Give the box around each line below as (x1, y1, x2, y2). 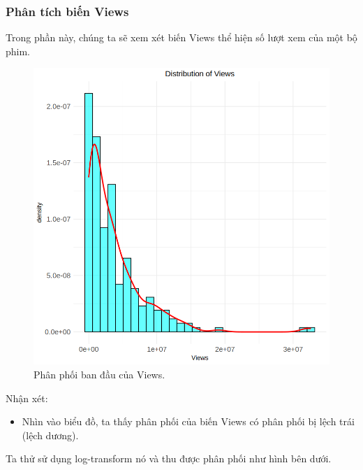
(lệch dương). (22, 427, 79, 442)
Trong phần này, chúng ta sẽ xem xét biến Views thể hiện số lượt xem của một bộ (6, 30, 357, 45)
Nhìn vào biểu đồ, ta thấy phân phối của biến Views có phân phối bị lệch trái (22, 414, 355, 429)
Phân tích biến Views (6, 2, 129, 20)
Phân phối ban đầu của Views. (34, 367, 165, 381)
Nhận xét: (6, 390, 48, 405)
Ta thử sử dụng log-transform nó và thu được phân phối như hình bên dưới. (6, 451, 332, 466)
